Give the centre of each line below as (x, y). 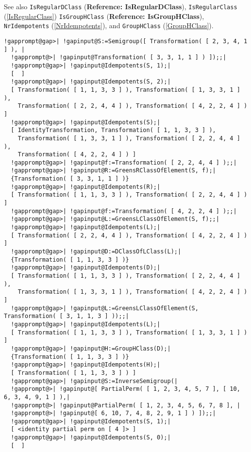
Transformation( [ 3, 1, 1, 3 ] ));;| (67, 316)
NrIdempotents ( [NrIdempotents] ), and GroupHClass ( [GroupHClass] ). (109, 25)
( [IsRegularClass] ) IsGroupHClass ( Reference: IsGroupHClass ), (104, 16)
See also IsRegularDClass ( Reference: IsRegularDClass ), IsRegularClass (121, 6)
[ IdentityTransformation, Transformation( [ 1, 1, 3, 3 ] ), (113, 130)
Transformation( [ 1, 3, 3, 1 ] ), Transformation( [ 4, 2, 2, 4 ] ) (133, 292)
